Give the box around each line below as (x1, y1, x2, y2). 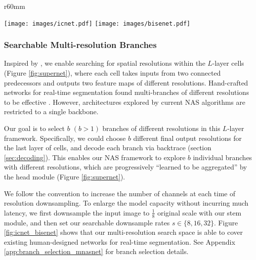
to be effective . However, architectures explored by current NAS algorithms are (4, 96, 246, 107)
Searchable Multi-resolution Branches (4, 39, 157, 51)
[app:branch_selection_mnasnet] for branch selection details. (4, 246, 189, 257)
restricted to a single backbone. (4, 106, 99, 117)
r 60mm (4, 1, 25, 11)
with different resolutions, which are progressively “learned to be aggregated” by (4, 162, 247, 172)
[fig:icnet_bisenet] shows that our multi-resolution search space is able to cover (4, 227, 243, 237)
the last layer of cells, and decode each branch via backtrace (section (4, 142, 212, 153)
